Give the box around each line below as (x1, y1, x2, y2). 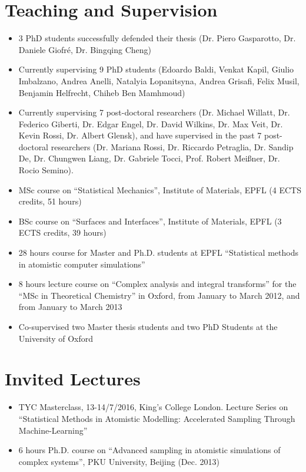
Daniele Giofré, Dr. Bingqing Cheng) (18, 43, 151, 55)
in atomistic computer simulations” (18, 258, 145, 270)
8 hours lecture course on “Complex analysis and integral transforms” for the (18, 278, 297, 290)
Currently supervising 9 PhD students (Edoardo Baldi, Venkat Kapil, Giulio (18, 63, 294, 75)
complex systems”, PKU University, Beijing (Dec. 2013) (18, 455, 219, 467)
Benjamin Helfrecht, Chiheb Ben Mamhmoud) (18, 86, 185, 98)
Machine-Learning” (18, 424, 88, 436)
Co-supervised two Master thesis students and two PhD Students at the (18, 321, 278, 332)
